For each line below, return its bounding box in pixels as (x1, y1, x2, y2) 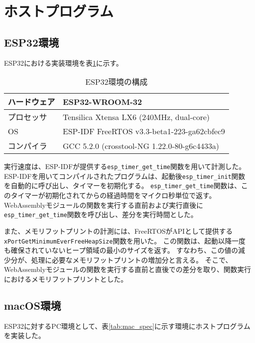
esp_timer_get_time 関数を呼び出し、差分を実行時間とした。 (4, 209, 198, 220)
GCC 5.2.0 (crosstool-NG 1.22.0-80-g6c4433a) (63, 140, 219, 151)
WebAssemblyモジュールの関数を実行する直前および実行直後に (4, 199, 204, 210)
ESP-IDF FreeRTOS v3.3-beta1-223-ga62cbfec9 (63, 125, 225, 137)
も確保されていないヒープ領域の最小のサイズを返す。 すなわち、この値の (4, 245, 238, 255)
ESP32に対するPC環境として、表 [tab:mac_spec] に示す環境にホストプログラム (4, 320, 251, 331)
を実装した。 (4, 330, 45, 341)
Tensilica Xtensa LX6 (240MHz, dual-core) (63, 111, 210, 122)
